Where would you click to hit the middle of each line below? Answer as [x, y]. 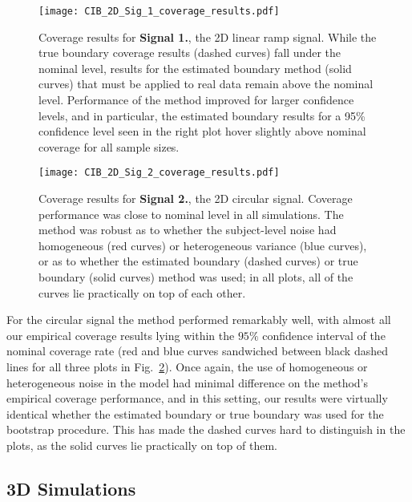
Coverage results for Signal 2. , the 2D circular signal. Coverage [196, 198]
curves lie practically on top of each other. [142, 292]
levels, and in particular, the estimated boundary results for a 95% [202, 115]
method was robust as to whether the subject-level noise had [188, 230]
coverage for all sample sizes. [109, 146]
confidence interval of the [324, 335]
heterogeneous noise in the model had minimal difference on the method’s [188, 382]
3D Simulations [71, 488]
